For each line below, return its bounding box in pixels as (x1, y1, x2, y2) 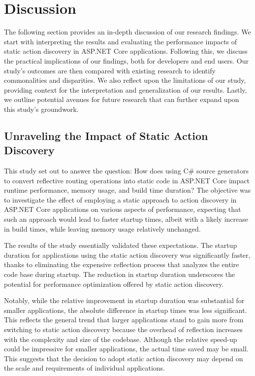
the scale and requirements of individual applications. (4, 363, 165, 373)
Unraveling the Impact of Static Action (4, 128, 208, 143)
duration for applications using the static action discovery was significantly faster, (4, 249, 251, 260)
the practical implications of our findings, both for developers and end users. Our (4, 55, 249, 66)
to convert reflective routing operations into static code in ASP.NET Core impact (4, 175, 250, 185)
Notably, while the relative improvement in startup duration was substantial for (4, 295, 245, 306)
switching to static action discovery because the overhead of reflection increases (4, 324, 243, 334)
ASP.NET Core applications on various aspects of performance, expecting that (4, 204, 241, 214)
